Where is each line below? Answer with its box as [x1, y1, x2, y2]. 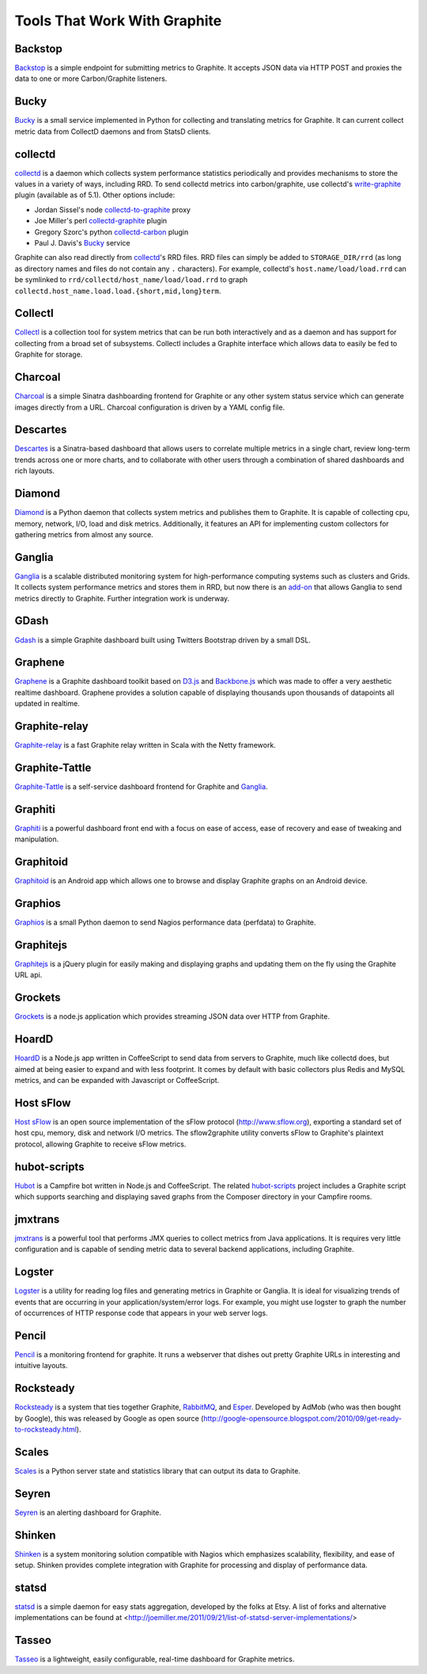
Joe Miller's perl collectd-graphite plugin [34, 216, 168, 226]
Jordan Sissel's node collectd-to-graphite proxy [34, 204, 191, 214]
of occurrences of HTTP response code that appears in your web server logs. [14, 1308, 268, 1317]
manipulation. [14, 834, 59, 844]
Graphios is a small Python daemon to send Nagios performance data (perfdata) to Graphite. [14, 917, 316, 927]
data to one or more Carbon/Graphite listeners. [14, 74, 168, 83]
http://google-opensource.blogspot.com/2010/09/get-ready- [202, 1413, 402, 1423]
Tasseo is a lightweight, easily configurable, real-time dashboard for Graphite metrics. [14, 1654, 295, 1664]
